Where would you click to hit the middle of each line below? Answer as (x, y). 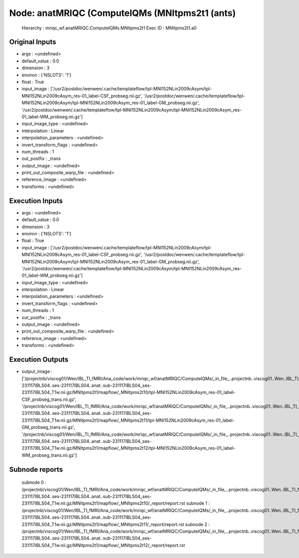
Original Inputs (33, 42)
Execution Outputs (39, 360)
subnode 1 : (198, 503)
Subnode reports (36, 469)
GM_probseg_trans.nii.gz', (48, 427)
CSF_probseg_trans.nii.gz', (49, 399)
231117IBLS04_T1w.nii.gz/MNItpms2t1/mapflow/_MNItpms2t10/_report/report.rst (103, 503)
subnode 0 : (34, 482)
